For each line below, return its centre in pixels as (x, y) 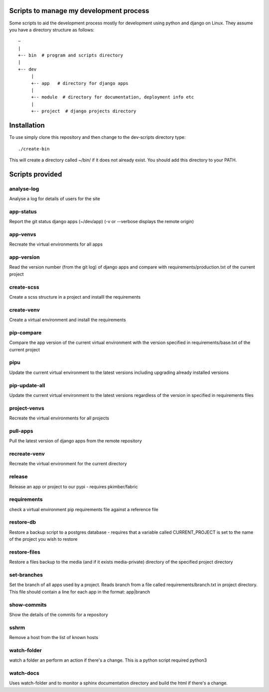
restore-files (25, 552)
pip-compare (25, 333)
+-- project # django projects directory (84, 111)
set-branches (26, 575)
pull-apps (21, 431)
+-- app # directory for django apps (80, 83)
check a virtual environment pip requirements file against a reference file (84, 509)
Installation (27, 126)
